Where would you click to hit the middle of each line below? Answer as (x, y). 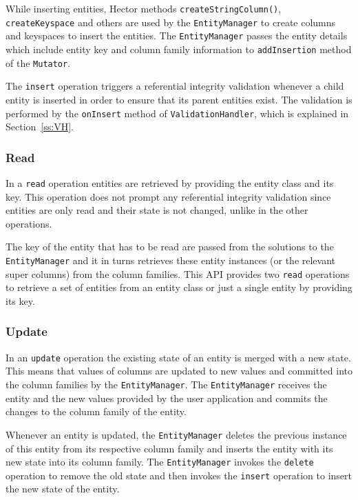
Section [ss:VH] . (40, 127)
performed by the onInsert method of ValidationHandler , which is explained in (177, 113)
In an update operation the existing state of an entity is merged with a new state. (178, 357)
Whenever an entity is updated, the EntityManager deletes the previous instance (176, 434)
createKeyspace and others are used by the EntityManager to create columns (171, 22)
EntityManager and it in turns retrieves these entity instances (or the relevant (171, 260)
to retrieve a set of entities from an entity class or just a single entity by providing (179, 287)
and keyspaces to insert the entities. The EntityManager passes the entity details (177, 36)
